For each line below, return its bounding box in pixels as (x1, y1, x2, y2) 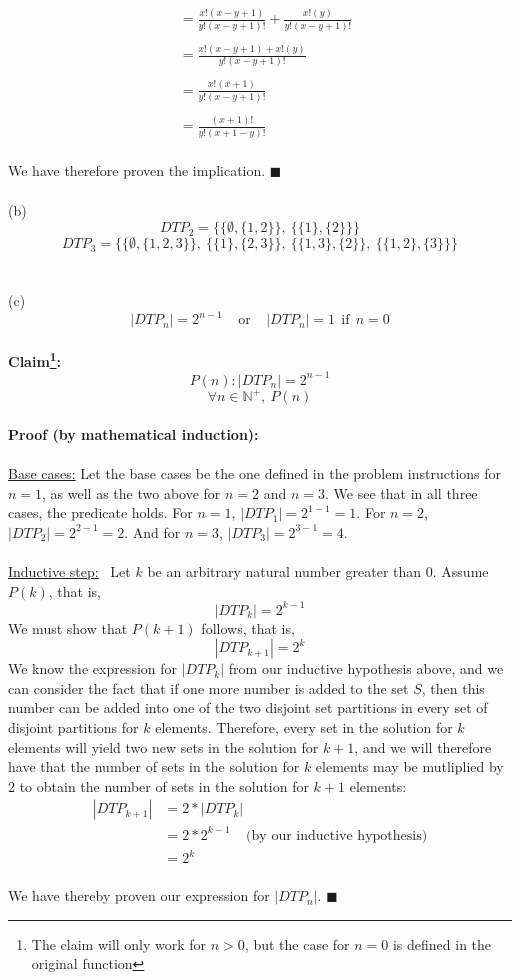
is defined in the (392, 933, 492, 954)
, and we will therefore (354, 736, 492, 757)
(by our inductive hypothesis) (246, 828, 428, 843)
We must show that (8, 617, 128, 638)
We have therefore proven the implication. (8, 160, 266, 181)
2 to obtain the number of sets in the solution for (8, 775, 309, 796)
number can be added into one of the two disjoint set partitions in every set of (8, 697, 488, 718)
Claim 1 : (8, 347, 61, 371)
